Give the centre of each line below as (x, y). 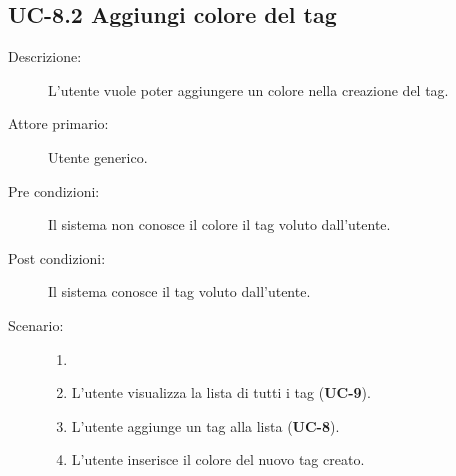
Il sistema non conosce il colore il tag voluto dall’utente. (219, 224)
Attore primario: (58, 123)
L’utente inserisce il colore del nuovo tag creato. (218, 459)
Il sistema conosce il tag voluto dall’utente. (179, 291)
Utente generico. (98, 156)
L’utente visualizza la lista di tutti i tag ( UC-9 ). (221, 392)
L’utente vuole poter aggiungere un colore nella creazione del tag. (248, 89)
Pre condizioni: (54, 190)
